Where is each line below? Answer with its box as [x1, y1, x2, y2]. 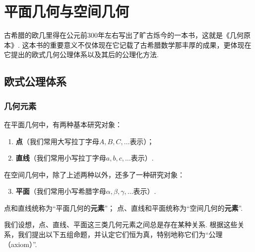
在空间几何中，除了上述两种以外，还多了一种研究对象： [4, 169, 185, 179]
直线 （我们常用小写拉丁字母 [15, 153, 106, 163]
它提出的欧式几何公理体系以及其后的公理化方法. [4, 49, 159, 60]
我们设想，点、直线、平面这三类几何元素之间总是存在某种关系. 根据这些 [4, 219, 238, 230]
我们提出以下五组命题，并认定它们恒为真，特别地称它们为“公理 [17, 229, 223, 240]
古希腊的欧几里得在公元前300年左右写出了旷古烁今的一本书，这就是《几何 [4, 30, 244, 40]
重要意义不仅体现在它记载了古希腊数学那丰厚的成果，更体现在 [50, 39, 252, 50]
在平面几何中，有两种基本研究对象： [4, 119, 122, 129]
